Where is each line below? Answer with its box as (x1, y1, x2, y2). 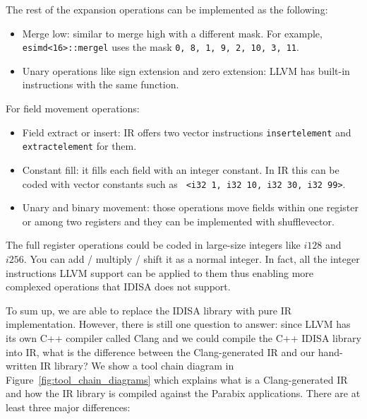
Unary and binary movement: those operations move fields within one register (22, 200, 359, 215)
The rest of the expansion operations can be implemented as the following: (6, 2, 328, 16)
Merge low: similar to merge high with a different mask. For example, (22, 25, 323, 40)
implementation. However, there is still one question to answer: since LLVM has (6, 317, 351, 331)
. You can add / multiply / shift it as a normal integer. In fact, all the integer (23, 251, 360, 266)
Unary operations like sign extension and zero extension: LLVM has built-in (22, 63, 350, 78)
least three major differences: (6, 399, 131, 414)
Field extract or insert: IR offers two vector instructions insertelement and (22, 124, 351, 139)
